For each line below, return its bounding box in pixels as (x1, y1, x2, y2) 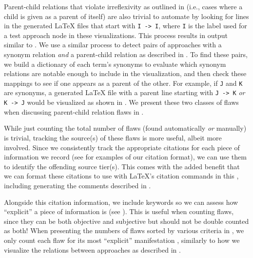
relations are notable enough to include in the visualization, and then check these (4, 68, 247, 79)
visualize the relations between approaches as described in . (4, 244, 181, 255)
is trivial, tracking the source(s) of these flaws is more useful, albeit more (4, 132, 222, 142)
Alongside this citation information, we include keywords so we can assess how (4, 197, 238, 207)
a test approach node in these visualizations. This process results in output (4, 30, 228, 40)
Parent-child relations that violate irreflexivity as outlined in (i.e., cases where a (4, 1, 243, 11)
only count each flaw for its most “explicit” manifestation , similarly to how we (4, 235, 240, 245)
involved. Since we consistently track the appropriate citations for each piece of (4, 142, 240, 152)
